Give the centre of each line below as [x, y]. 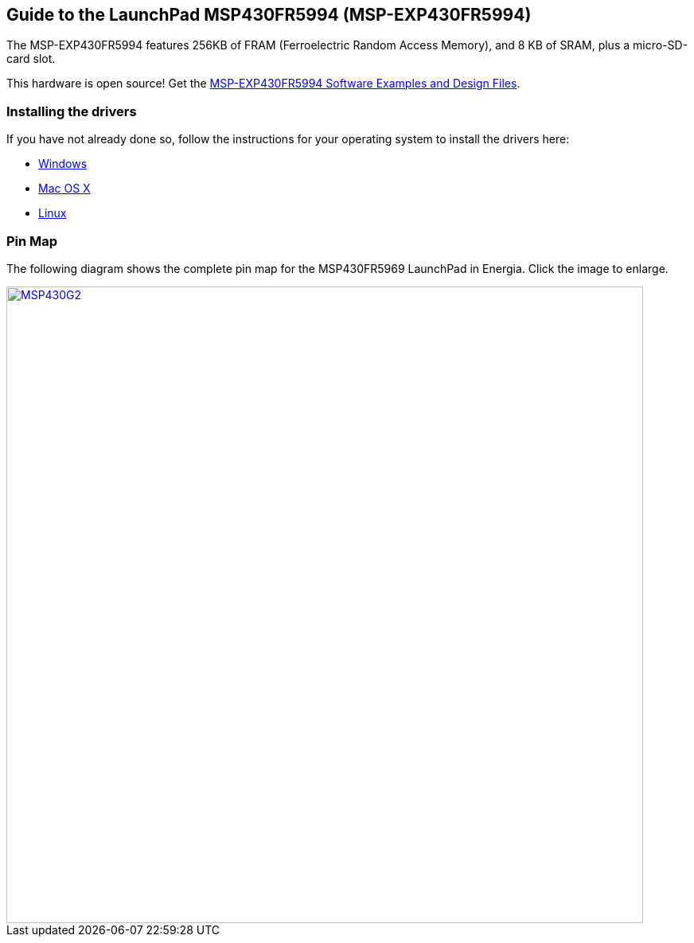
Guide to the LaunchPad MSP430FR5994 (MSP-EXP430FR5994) [269, 15]
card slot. [31, 59]
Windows [63, 164]
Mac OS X [64, 189]
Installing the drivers [72, 111]
